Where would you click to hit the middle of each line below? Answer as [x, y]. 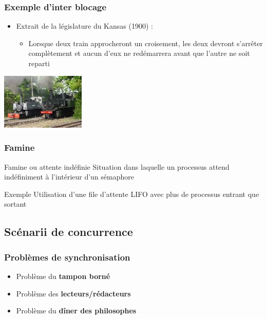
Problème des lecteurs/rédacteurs [73, 293]
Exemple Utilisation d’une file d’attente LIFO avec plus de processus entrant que [132, 194]
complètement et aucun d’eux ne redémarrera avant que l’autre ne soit [139, 53]
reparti [39, 63]
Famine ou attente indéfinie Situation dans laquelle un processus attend [117, 166]
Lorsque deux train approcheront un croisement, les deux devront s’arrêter [146, 43]
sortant [15, 204]
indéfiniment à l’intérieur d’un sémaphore [69, 177]
